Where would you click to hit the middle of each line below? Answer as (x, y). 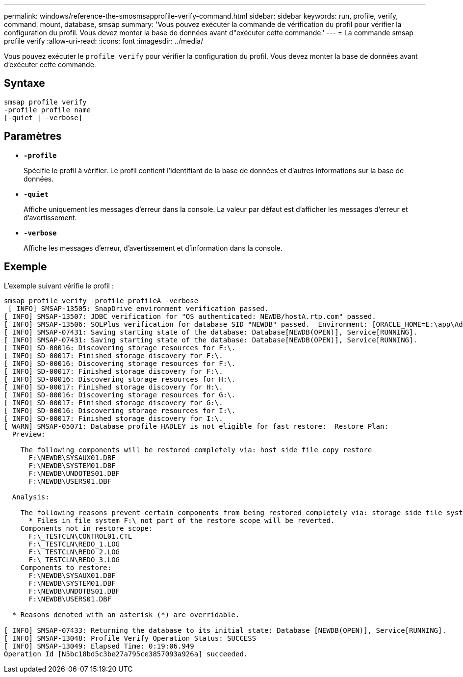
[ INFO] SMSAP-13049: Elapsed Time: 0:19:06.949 (99, 646)
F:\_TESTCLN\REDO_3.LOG (74, 560)
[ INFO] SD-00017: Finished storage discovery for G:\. (114, 403)
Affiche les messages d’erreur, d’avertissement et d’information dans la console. (153, 248)
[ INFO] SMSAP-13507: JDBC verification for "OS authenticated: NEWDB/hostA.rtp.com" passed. (190, 316)
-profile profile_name (48, 110)
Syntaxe (25, 83)
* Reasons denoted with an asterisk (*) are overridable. (126, 614)
